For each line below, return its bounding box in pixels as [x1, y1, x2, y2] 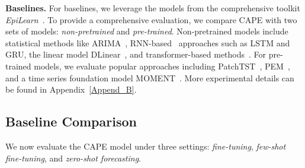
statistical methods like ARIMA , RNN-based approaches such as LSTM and [5, 36, 290, 49]
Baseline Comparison [5, 112, 137, 131]
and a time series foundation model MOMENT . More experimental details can [5, 71, 294, 84]
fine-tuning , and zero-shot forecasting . [5, 151, 141, 164]
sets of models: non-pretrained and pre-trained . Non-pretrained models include [5, 25, 288, 37]
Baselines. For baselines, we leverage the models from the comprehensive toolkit [5, 2, 300, 14]
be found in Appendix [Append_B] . [5, 83, 137, 96]
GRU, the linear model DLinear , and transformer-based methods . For [5, 48, 267, 61]
